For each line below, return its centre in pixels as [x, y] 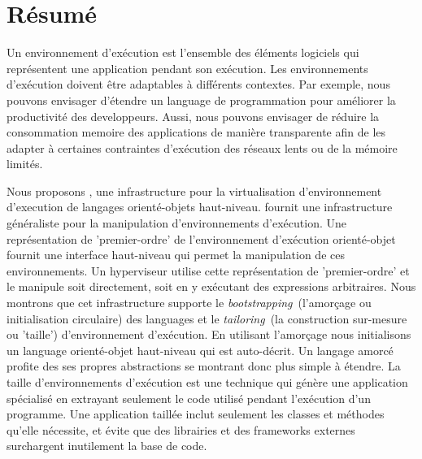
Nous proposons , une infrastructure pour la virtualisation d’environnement [194, 191]
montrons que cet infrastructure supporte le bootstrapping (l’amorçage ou [189, 303]
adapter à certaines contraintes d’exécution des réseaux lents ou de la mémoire [202, 147]
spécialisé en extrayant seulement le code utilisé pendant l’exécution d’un [189, 398]
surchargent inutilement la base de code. [107, 446]
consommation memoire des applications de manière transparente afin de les [196, 132]
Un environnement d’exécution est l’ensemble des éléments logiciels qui [183, 52]
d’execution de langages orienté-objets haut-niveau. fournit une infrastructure [200, 207]
